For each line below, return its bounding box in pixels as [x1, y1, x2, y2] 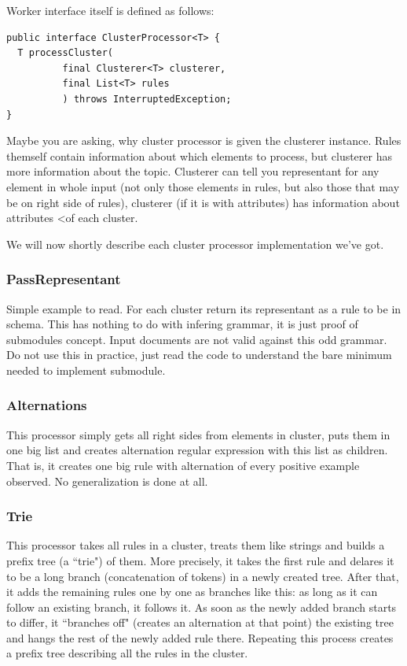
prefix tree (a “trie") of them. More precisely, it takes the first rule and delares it [6, 552, 394, 568]
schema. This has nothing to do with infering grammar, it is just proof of [6, 316, 358, 332]
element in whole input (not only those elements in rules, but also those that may [6, 178, 400, 194]
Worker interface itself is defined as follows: [6, 2, 214, 18]
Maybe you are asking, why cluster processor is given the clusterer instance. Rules [6, 132, 401, 149]
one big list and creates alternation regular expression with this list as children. [6, 442, 388, 458]
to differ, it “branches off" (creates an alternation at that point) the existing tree [6, 614, 394, 631]
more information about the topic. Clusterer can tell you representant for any [6, 163, 379, 179]
